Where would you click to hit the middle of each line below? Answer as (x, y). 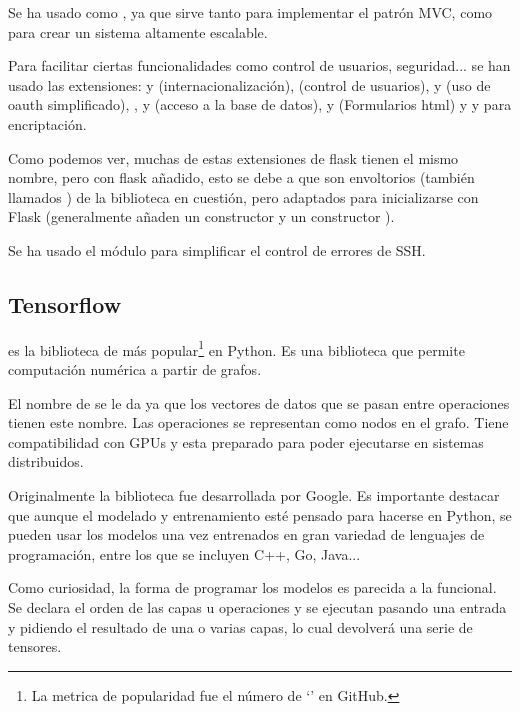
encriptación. (47, 123)
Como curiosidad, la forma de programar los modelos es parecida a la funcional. (252, 587)
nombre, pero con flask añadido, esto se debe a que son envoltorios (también (241, 177)
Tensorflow (65, 303)
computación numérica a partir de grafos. (135, 368)
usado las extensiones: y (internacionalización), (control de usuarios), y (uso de (249, 84)
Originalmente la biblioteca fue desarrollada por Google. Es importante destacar (254, 494)
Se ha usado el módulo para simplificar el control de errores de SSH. (217, 249)
